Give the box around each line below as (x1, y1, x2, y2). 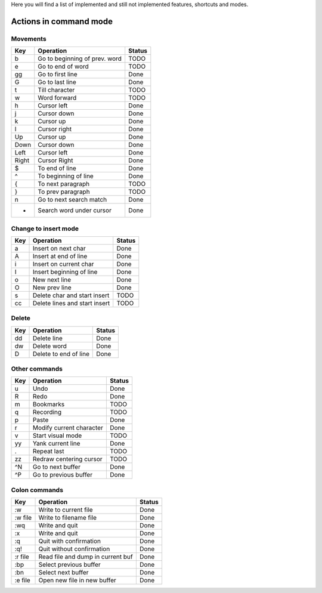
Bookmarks (32, 400, 65, 409)
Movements (11, 35, 47, 43)
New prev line (32, 283, 72, 292)
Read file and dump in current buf (38, 552, 134, 561)
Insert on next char (32, 244, 86, 252)
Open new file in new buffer (38, 576, 116, 585)
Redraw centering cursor (32, 455, 103, 464)
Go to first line (38, 70, 78, 79)
